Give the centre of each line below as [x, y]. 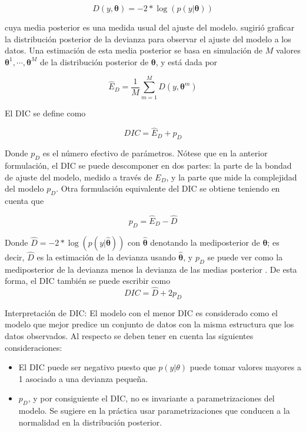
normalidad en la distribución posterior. [90, 422]
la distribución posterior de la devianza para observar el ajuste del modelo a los [148, 38]
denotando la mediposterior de [205, 242]
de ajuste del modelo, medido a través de [79, 177]
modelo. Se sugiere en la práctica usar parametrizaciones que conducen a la [154, 411]
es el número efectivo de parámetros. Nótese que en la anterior [155, 153]
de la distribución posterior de [94, 61]
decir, [15, 257]
